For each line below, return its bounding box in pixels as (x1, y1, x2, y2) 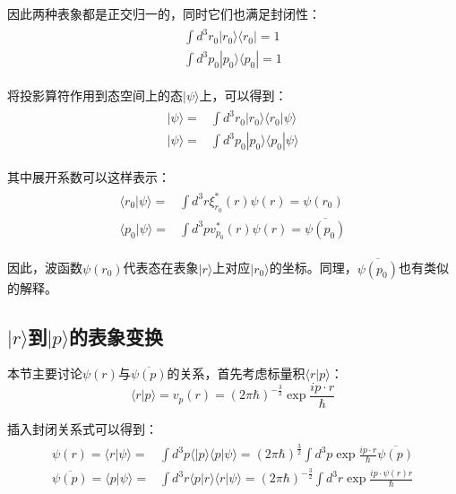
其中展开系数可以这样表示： (7, 168, 170, 186)
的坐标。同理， (269, 258, 357, 277)
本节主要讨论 (7, 364, 82, 383)
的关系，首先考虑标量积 (167, 364, 305, 383)
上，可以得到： (199, 86, 288, 105)
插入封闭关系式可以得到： (7, 420, 158, 438)
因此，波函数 (7, 258, 82, 277)
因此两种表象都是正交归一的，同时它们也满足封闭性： (7, 4, 321, 22)
